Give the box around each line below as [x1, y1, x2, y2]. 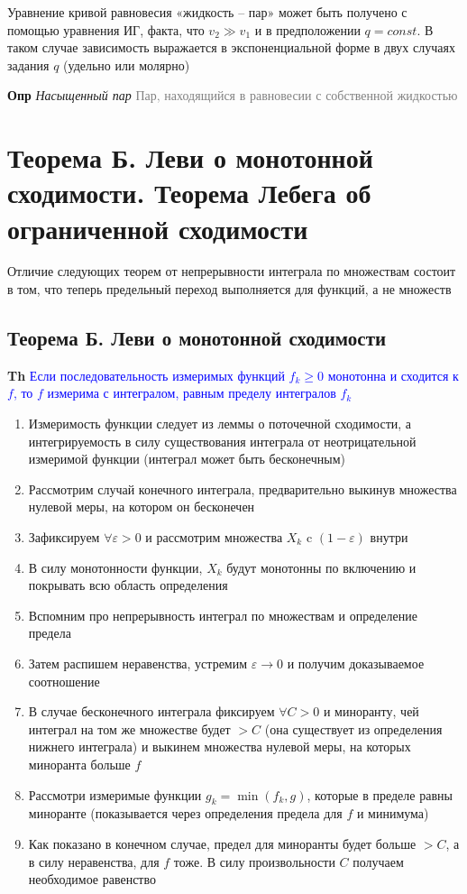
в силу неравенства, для [28, 852, 160, 871]
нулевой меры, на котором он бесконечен [28, 497, 255, 516]
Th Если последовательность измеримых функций [7, 365, 285, 384]
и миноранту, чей [323, 702, 419, 721]
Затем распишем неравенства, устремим [28, 653, 248, 672]
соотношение [28, 671, 100, 690]
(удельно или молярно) [63, 55, 190, 74]
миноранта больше [28, 754, 131, 773]
